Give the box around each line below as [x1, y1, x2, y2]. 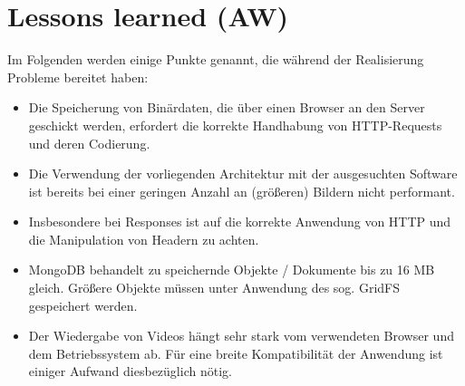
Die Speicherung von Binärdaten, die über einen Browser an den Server [28, 98, 425, 117]
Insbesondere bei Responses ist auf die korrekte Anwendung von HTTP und [28, 212, 451, 231]
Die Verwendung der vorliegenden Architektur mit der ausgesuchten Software [28, 164, 458, 183]
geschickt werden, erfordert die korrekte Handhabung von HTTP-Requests [28, 115, 442, 134]
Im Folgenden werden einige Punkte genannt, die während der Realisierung [7, 50, 424, 69]
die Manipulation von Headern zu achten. [28, 229, 259, 248]
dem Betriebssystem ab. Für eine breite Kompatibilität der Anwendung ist [28, 343, 443, 362]
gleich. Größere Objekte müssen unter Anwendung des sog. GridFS [28, 278, 400, 297]
